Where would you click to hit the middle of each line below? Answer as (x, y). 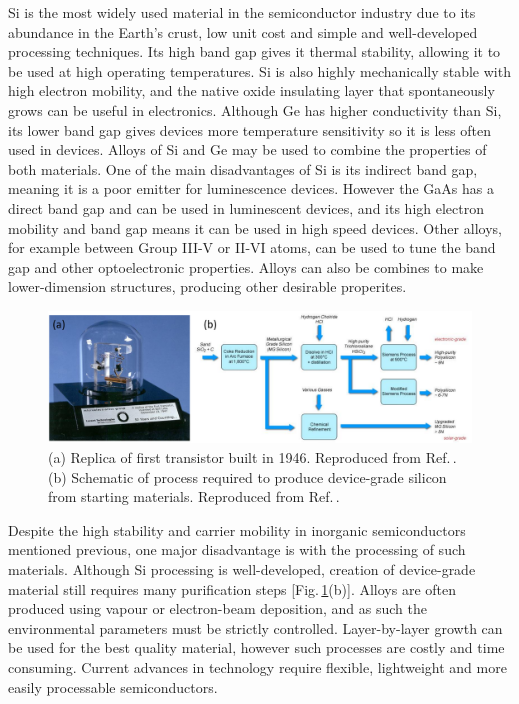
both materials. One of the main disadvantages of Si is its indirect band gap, (243, 168)
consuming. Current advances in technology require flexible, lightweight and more (257, 666)
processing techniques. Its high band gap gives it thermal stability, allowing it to (254, 51)
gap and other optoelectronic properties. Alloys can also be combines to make (246, 266)
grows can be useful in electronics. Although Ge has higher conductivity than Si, (255, 109)
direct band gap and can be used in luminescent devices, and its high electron (246, 207)
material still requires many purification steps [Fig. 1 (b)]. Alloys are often (232, 588)
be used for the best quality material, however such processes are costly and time (256, 647)
